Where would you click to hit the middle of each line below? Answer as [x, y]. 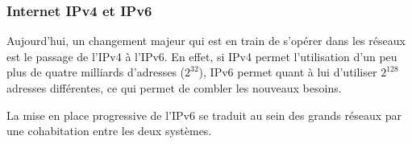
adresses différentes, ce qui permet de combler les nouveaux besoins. [174, 88]
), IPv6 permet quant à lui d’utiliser [288, 72]
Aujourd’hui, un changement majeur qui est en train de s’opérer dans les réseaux [206, 41]
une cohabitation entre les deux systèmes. [109, 131]
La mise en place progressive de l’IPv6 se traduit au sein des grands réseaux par [204, 115]
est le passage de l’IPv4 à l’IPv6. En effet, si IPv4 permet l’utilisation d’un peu [202, 56]
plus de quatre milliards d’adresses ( [96, 72]
